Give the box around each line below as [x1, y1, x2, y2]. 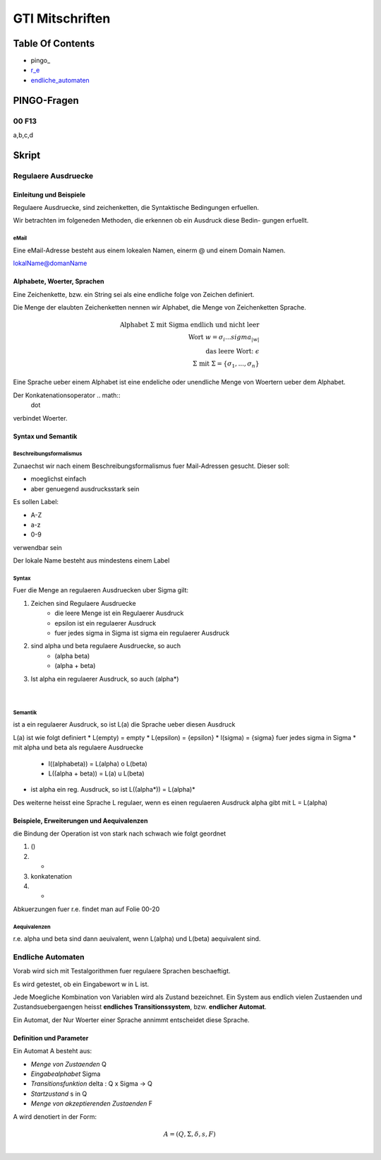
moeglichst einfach [30, 474, 87, 484]
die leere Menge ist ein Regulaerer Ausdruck [54, 609, 184, 618]
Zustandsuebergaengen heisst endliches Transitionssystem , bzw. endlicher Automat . [13, 1002, 267, 1011]
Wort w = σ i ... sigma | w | [188, 333, 260, 343]
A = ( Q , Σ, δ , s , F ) [163, 1130, 217, 1138]
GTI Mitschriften [13, 11, 111, 26]
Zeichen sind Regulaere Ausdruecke [30, 599, 137, 607]
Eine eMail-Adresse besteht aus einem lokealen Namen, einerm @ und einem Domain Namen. [13, 246, 286, 254]
